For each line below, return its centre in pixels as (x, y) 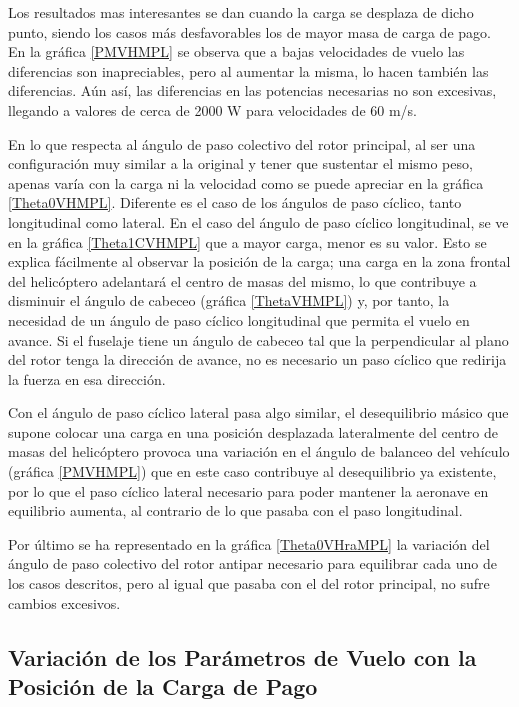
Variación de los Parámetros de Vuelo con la (242, 656)
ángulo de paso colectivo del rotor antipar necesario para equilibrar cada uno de (252, 563)
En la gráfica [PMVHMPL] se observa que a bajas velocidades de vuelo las (236, 51)
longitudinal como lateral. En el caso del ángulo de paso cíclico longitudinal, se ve (258, 221)
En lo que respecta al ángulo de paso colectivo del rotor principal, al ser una (242, 143)
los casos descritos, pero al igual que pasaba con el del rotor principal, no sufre (249, 583)
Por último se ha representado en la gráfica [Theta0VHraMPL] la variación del (249, 543)
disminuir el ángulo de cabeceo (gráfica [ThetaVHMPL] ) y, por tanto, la (229, 300)
